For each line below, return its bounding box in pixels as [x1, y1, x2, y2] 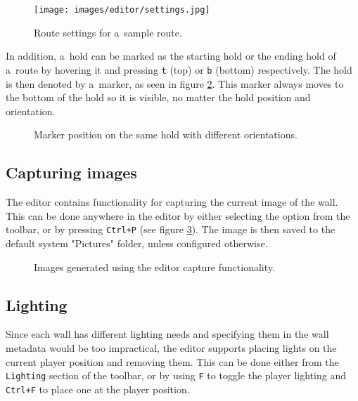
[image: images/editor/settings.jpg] [34, 5, 210, 15]
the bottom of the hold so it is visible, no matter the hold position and [6, 90, 311, 105]
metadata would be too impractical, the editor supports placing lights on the [6, 340, 337, 355]
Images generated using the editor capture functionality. [34, 259, 275, 274]
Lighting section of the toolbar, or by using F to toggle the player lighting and [6, 368, 346, 383]
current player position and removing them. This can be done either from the [6, 354, 339, 369]
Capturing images [6, 162, 137, 183]
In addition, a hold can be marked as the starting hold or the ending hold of [6, 48, 336, 63]
